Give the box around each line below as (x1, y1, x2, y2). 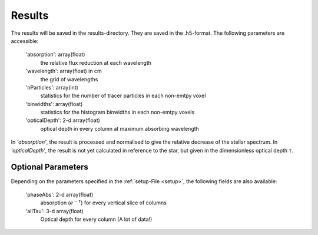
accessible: (11, 37, 39, 44)
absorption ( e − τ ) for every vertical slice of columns (40, 198, 167, 206)
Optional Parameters (11, 162, 88, 172)
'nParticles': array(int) (25, 84, 79, 91)
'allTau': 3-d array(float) (25, 207, 84, 214)
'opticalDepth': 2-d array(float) (25, 117, 100, 124)
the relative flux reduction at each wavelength (40, 59, 152, 66)
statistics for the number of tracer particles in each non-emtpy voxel (40, 92, 206, 100)
